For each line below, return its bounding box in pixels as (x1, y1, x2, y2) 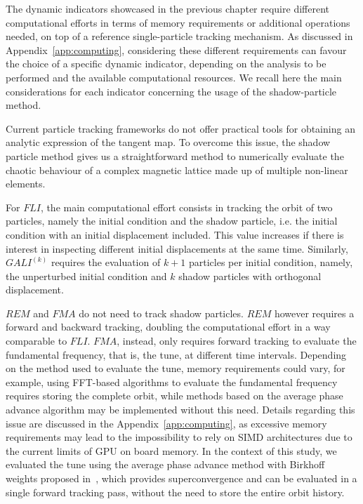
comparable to (6, 333, 67, 348)
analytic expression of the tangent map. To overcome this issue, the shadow (6, 135, 331, 150)
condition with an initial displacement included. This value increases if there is (6, 227, 344, 241)
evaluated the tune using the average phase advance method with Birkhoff (6, 457, 325, 472)
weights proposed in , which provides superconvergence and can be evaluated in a (6, 471, 357, 485)
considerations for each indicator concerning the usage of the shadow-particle (6, 84, 337, 98)
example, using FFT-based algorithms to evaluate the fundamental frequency (6, 374, 338, 389)
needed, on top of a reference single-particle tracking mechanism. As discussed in (6, 29, 353, 44)
